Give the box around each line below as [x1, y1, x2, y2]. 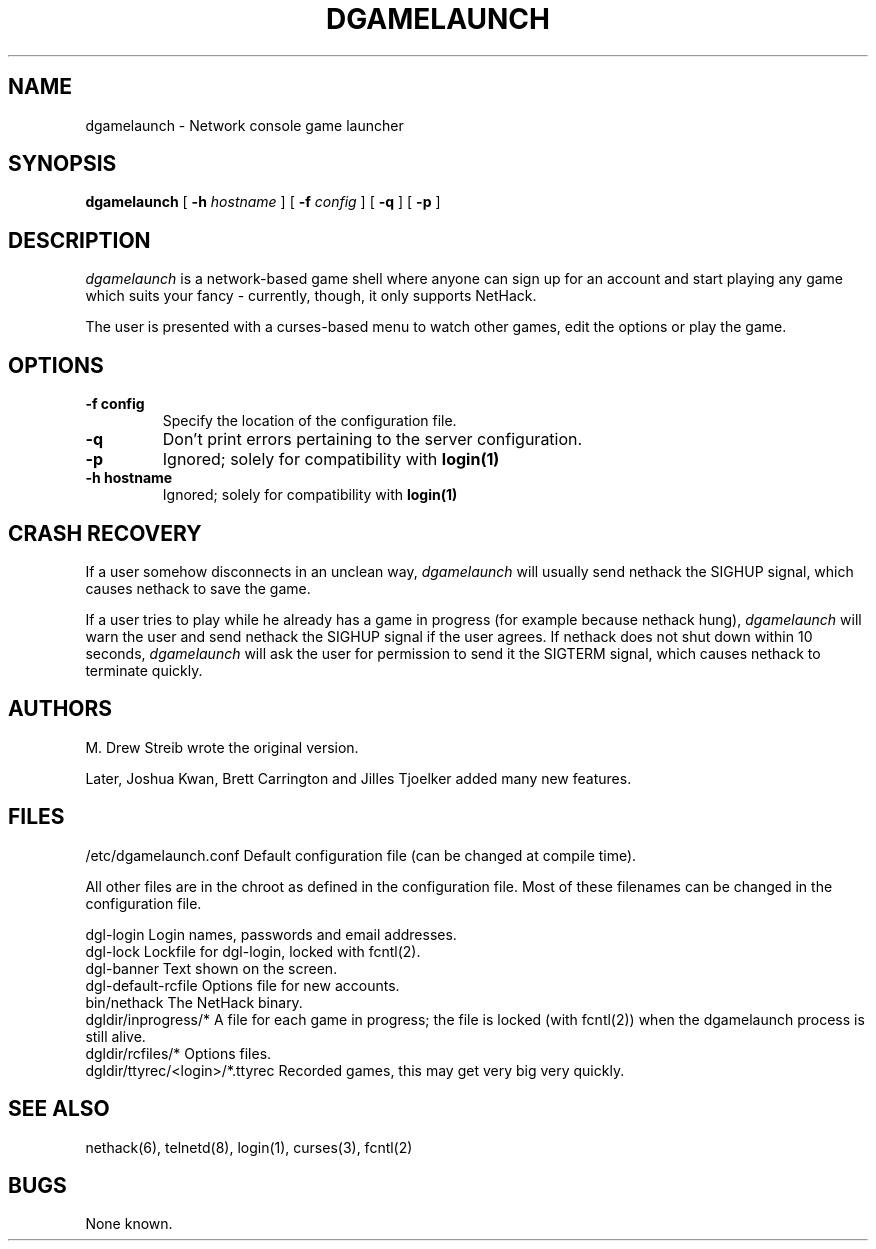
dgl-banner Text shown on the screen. [85, 959, 338, 977]
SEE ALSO [8, 1096, 110, 1122]
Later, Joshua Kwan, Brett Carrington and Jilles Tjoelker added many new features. [85, 769, 632, 787]
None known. [85, 1215, 173, 1233]
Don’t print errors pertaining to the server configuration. [162, 429, 583, 450]
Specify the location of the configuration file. [162, 412, 457, 430]
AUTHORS [8, 696, 113, 722]
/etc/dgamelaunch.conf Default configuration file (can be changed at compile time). [85, 846, 637, 864]
